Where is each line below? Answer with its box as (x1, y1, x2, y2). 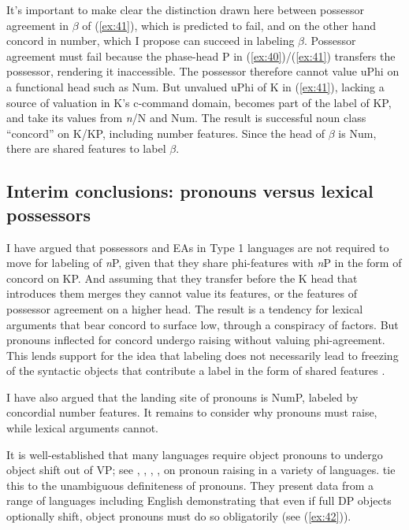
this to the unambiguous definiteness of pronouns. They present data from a (6, 476, 374, 493)
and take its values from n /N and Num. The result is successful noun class (6, 109, 366, 126)
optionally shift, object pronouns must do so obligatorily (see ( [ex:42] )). (6, 508, 351, 524)
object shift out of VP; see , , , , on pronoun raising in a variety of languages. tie (6, 461, 396, 478)
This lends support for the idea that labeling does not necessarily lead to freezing (6, 347, 399, 363)
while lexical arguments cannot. (6, 420, 159, 436)
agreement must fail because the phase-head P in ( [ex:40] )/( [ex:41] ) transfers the (6, 47, 396, 64)
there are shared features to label (6, 140, 166, 157)
